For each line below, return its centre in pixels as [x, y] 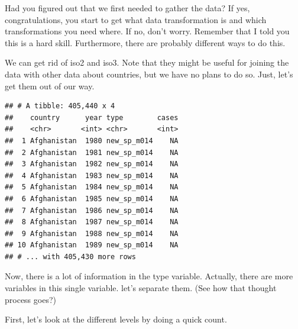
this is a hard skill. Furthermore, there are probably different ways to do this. [145, 42]
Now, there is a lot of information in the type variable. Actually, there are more [149, 276]
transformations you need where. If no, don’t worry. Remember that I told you [147, 31]
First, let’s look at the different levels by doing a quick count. [116, 319]
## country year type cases [92, 117]
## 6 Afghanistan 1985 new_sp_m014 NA [92, 199]
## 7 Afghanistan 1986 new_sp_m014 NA [92, 210]
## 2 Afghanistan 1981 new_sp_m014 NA [92, 152]
